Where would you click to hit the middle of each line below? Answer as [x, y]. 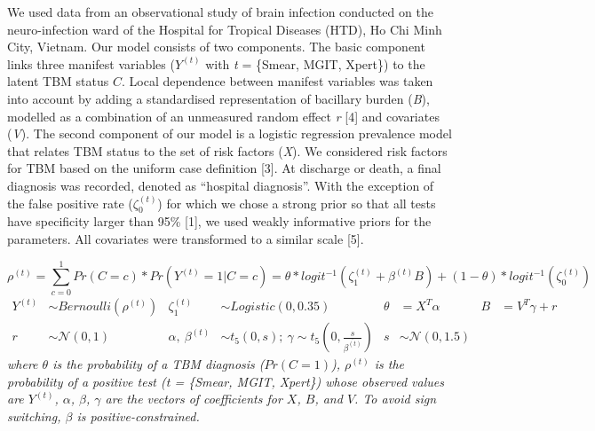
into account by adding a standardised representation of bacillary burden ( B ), [218, 98]
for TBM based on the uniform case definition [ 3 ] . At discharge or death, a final [224, 168]
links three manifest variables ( [91, 63]
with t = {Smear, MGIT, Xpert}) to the [315, 63]
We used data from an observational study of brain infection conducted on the [220, 12]
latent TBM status [58, 81]
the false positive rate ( [70, 203]
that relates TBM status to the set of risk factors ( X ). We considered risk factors [227, 150]
